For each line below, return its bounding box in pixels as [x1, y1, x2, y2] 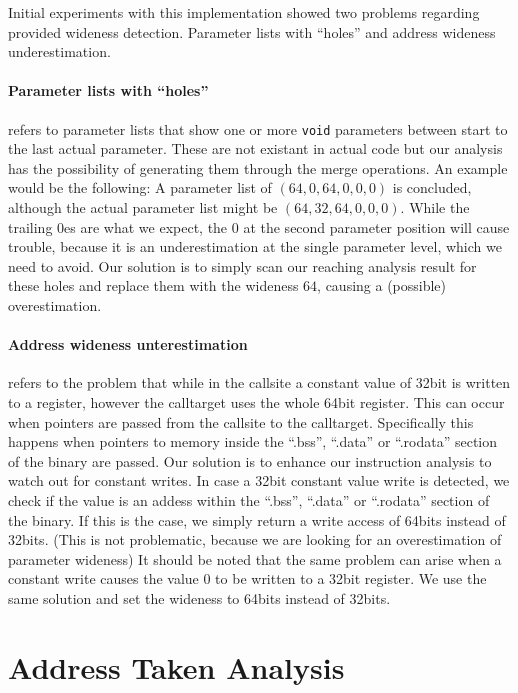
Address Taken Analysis [8, 646, 345, 687]
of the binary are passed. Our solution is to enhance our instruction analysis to [8, 450, 492, 471]
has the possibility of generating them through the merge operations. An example [8, 157, 508, 178]
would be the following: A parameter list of [8, 177, 272, 198]
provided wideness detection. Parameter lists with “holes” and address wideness [8, 21, 496, 42]
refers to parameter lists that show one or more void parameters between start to [8, 118, 508, 139]
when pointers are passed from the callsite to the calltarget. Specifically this [8, 411, 474, 432]
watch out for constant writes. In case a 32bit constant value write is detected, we [8, 470, 510, 491]
